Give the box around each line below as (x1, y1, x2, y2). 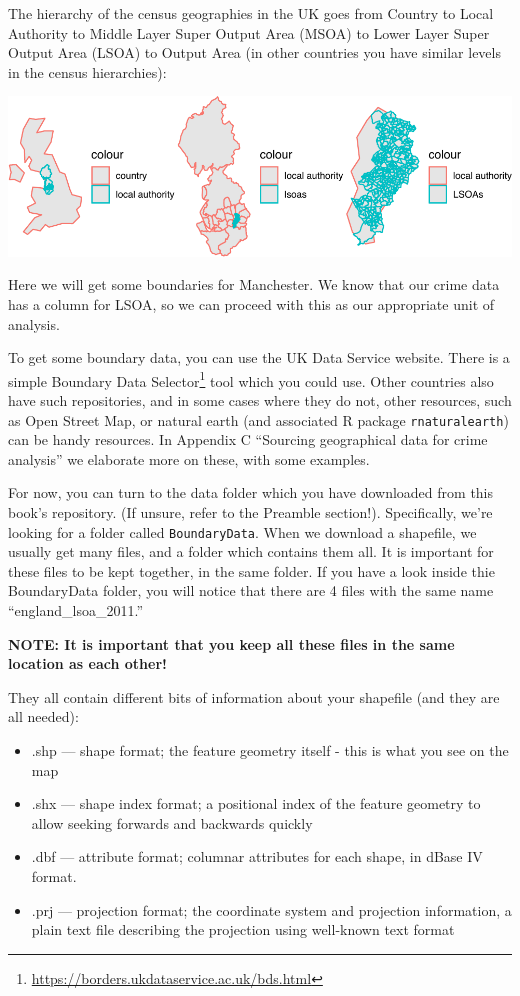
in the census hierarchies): (8, 61, 167, 82)
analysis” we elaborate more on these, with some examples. (8, 448, 370, 469)
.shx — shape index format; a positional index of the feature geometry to (31, 793, 481, 814)
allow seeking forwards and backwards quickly (31, 812, 313, 833)
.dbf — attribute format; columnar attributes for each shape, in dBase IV (31, 846, 483, 867)
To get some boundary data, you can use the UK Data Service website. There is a (8, 347, 510, 368)
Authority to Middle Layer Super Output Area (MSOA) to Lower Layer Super (8, 22, 490, 43)
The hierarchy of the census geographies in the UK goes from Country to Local (8, 3, 494, 23)
